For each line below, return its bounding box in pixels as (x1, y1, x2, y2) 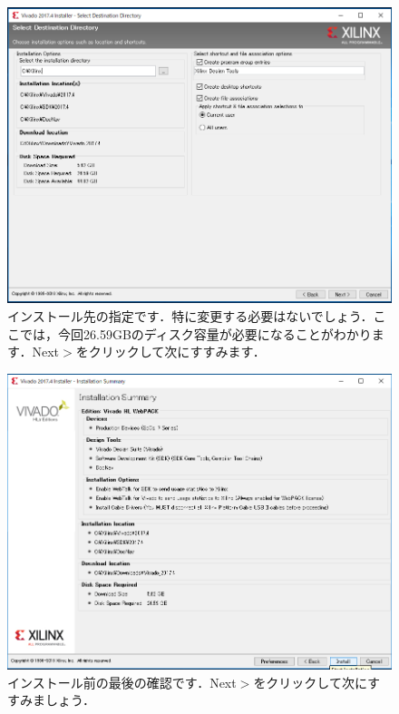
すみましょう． (7, 690, 95, 709)
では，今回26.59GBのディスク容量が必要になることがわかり (19, 324, 372, 343)
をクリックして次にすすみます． (75, 342, 266, 361)
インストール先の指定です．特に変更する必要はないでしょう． (7, 307, 374, 326)
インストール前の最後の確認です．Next (7, 672, 237, 691)
